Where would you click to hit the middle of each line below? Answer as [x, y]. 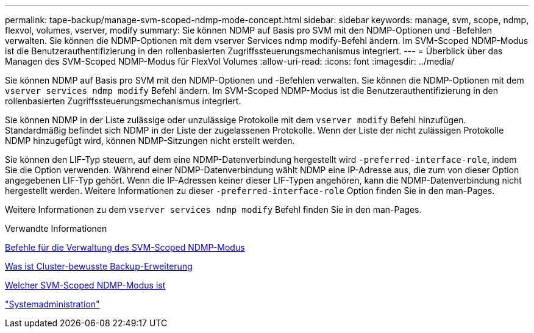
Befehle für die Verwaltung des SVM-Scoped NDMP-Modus [125, 247]
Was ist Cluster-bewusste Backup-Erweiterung [99, 266]
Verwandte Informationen [56, 228]
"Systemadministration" [52, 304]
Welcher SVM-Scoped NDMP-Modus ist [85, 285]
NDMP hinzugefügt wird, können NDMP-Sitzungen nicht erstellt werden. [150, 141]
